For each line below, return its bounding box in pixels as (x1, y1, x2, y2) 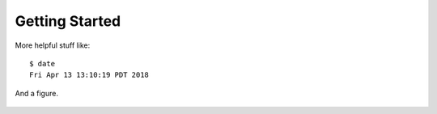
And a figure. (15, 88, 58, 98)
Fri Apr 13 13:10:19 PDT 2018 (29, 70, 150, 80)
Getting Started (15, 12, 121, 30)
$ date (29, 59, 56, 68)
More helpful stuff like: (15, 40, 91, 50)
